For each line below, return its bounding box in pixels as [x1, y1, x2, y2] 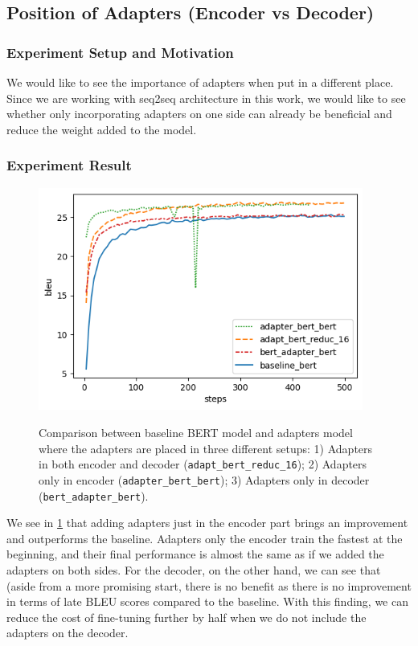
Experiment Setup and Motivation [6, 42, 234, 62]
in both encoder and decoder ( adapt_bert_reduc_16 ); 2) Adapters [39, 456, 367, 472]
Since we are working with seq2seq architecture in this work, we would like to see [6, 89, 406, 106]
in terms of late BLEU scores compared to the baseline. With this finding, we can [6, 593, 408, 610]
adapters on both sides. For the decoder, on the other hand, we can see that [6, 562, 381, 578]
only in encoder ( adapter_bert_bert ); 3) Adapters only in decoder [39, 471, 370, 488]
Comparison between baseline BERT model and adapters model [39, 424, 353, 441]
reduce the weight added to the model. [6, 121, 197, 137]
